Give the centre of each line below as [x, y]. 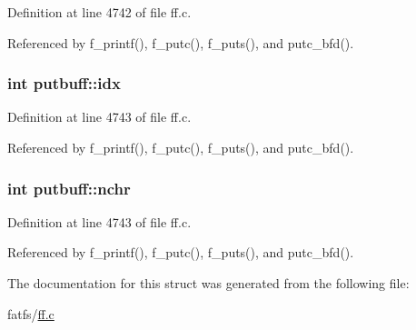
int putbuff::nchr [69, 188]
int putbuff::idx [64, 83]
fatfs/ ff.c [31, 313]
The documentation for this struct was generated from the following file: [208, 283]
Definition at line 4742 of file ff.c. [99, 12]
